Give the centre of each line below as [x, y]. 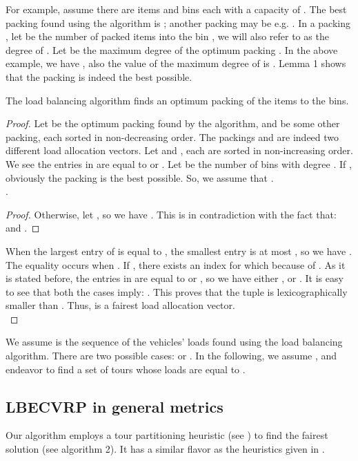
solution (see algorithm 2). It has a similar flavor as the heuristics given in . [165, 449]
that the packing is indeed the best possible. [99, 76]
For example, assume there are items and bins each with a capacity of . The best [176, 9]
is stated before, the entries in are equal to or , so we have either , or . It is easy [175, 278]
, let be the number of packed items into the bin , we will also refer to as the [167, 36]
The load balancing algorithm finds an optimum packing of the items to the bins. [177, 100]
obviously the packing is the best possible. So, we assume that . [140, 177]
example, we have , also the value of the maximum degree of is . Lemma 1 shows [176, 63]
